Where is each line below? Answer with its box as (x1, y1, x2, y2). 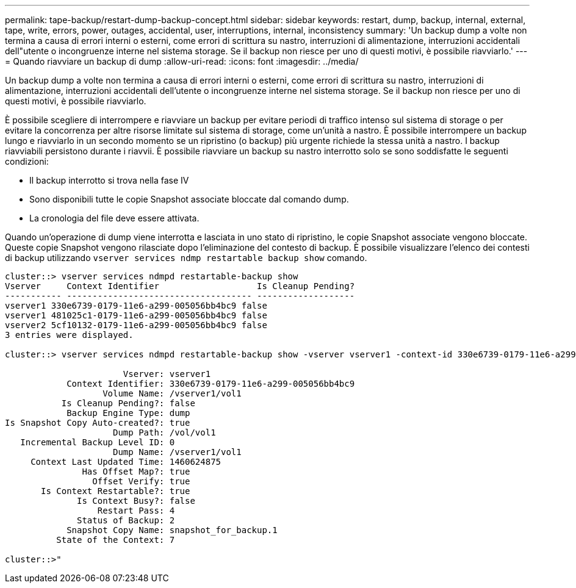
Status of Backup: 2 (77, 515, 175, 525)
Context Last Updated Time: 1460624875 (31, 457, 221, 467)
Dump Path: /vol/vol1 (113, 428, 216, 437)
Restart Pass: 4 (97, 506, 175, 515)
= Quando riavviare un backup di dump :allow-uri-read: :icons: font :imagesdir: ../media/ (5, 56, 359, 66)
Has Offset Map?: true (82, 467, 190, 476)
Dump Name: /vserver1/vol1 (113, 447, 242, 457)
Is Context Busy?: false (77, 496, 195, 506)
